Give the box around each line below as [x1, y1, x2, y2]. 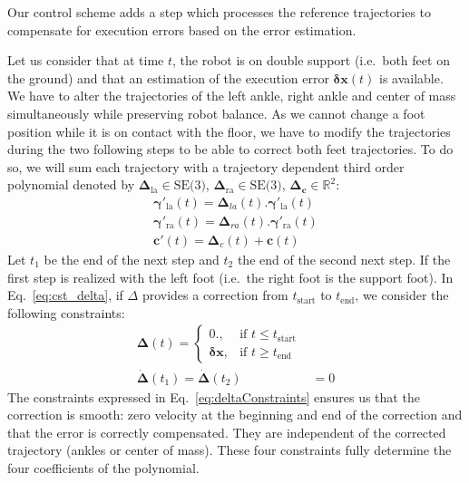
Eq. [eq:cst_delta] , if [7, 285, 123, 304]
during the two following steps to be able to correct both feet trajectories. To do [7, 140, 454, 159]
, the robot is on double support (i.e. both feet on [171, 51, 450, 70]
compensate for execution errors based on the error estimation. [7, 20, 357, 39]
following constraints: [7, 303, 125, 322]
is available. [379, 68, 444, 87]
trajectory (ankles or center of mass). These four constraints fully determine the [7, 440, 452, 459]
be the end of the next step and [44, 250, 220, 269]
